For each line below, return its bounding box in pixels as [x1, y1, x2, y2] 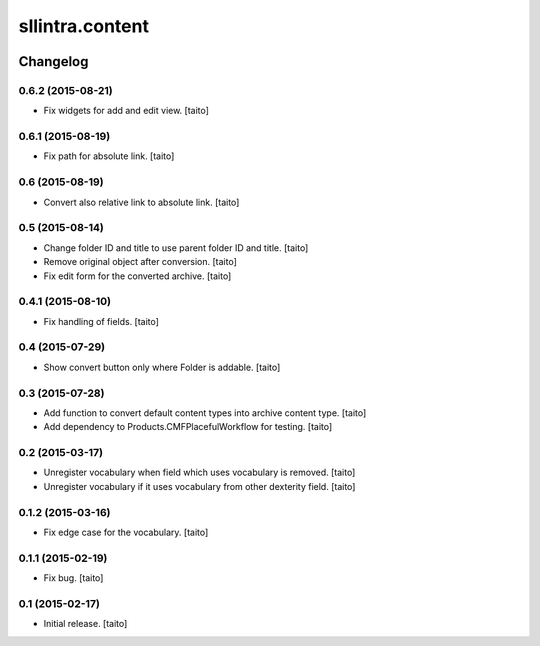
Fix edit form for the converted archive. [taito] [43, 270, 232, 282]
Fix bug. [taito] [43, 572, 104, 584]
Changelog [18, 53, 89, 70]
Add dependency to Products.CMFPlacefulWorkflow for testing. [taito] [43, 421, 333, 433]
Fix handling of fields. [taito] [43, 315, 160, 327]
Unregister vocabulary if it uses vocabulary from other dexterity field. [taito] [43, 480, 356, 492]
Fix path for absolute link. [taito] [43, 150, 175, 162]
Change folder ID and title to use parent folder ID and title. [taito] [43, 241, 309, 254]
